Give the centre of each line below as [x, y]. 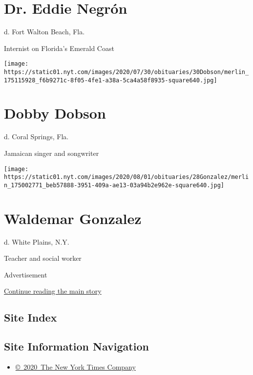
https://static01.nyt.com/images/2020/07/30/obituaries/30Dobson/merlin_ [126, 72]
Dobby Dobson [55, 113]
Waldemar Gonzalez [73, 218]
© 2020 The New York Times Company [75, 367]
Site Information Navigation [76, 346]
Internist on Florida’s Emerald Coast [59, 48]
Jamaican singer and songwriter [52, 153]
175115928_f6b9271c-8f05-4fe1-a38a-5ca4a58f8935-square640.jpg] [111, 80]
